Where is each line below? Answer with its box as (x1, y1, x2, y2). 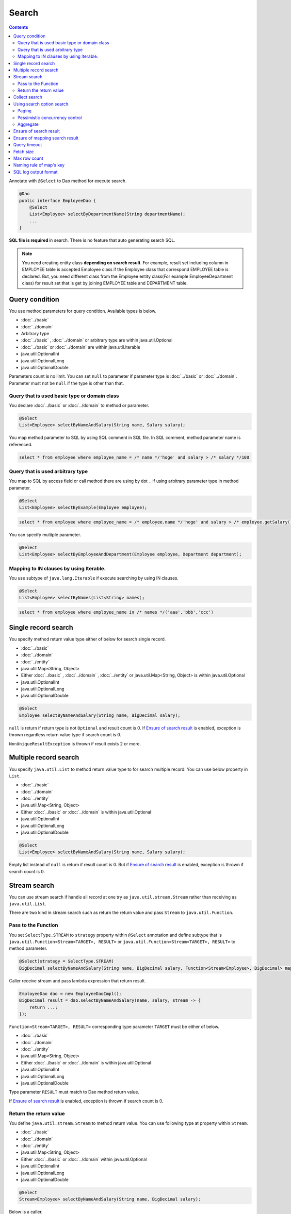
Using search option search (13, 101, 69, 107)
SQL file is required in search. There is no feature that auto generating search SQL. (9, 237, 176, 243)
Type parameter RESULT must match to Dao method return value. (9, 1089, 139, 1095)
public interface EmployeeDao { (19, 198, 97, 203)
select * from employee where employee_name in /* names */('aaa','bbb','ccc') (19, 609, 214, 615)
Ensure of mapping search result (13, 135, 79, 141)
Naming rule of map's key (13, 162, 65, 168)
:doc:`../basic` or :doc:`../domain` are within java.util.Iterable (21, 344, 141, 350)
